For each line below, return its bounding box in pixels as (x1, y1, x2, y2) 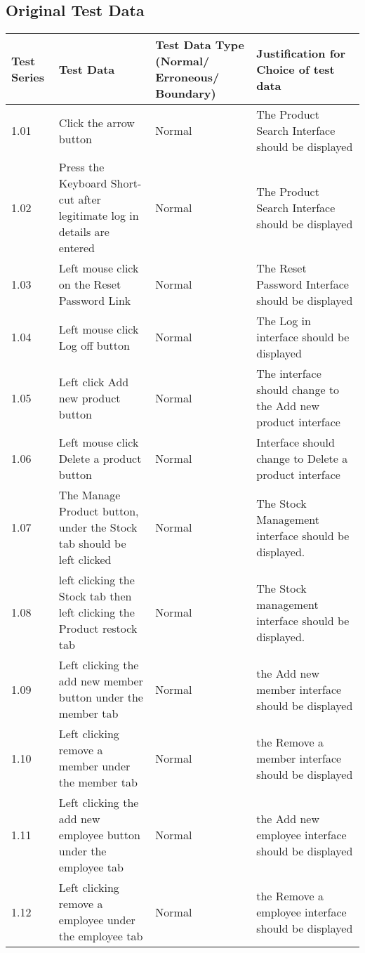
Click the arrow (58, 114, 135, 131)
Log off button (58, 336, 130, 353)
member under (58, 758, 131, 775)
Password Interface (256, 276, 349, 293)
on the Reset (58, 276, 121, 293)
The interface (256, 365, 321, 382)
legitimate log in (58, 207, 139, 224)
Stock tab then (58, 588, 132, 605)
